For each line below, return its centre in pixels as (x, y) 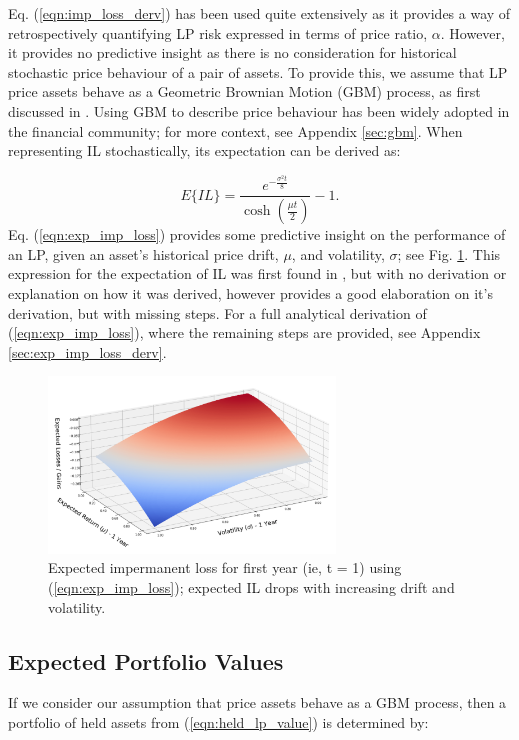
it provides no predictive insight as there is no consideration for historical (232, 52)
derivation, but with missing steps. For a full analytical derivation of (217, 312)
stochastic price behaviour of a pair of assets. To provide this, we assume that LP (258, 71)
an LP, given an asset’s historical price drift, (143, 253)
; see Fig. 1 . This (449, 253)
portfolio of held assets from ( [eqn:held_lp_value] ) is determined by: (218, 721)
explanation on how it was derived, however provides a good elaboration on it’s (250, 292)
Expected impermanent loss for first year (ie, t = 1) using (225, 567)
